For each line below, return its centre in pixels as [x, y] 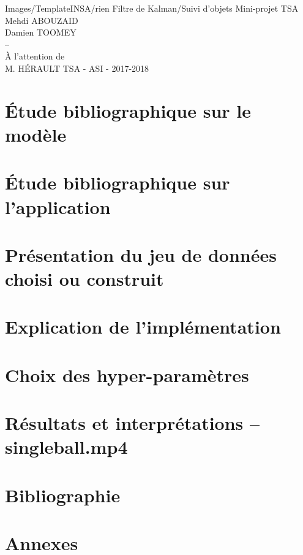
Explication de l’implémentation [143, 327]
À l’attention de [35, 56]
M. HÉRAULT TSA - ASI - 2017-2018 [77, 68]
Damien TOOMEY [41, 32]
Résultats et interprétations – [133, 423]
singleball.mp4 [66, 447]
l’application [58, 206]
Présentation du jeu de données [141, 254]
